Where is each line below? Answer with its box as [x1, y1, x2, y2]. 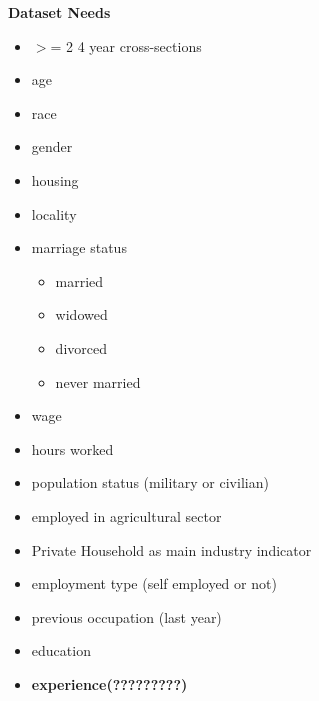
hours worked [31, 438, 114, 459]
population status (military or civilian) [31, 472, 269, 493]
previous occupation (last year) [31, 606, 222, 627]
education [31, 640, 91, 661]
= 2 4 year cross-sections [50, 35, 202, 56]
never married [55, 371, 141, 392]
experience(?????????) [31, 673, 188, 694]
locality [31, 203, 77, 224]
